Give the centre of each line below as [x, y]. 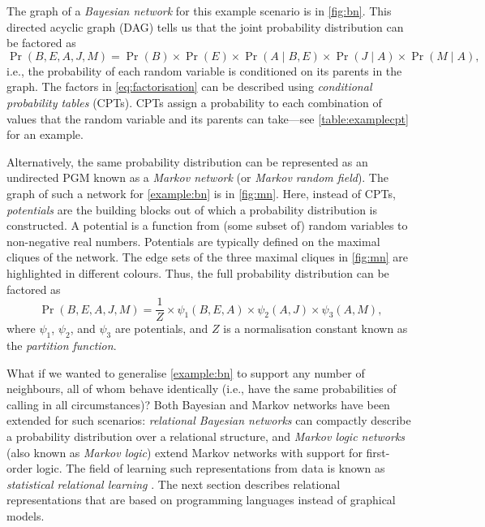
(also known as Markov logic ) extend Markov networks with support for [185, 452]
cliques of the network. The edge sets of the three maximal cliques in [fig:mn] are [208, 257]
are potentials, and [161, 328]
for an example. [45, 134]
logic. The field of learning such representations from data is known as [210, 468]
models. [26, 515]
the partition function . [62, 345]
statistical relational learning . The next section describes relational [174, 484]
